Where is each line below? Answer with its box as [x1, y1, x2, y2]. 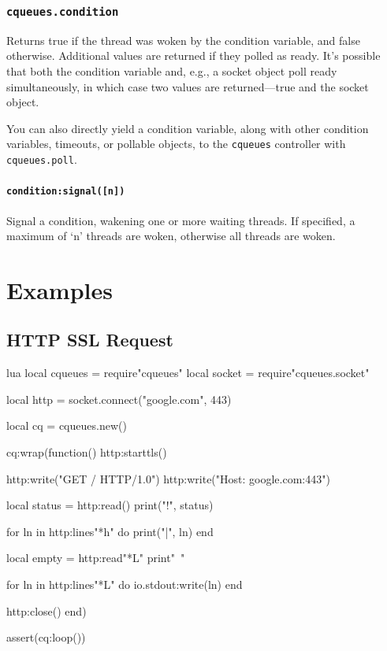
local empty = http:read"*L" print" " [6, 549, 185, 566]
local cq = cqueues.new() [6, 417, 127, 434]
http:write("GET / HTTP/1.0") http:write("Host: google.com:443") [6, 470, 330, 486]
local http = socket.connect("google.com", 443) [6, 390, 232, 407]
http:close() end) [6, 602, 87, 619]
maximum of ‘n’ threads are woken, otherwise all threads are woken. [6, 227, 336, 244]
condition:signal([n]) [6, 186, 125, 198]
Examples [6, 273, 113, 305]
